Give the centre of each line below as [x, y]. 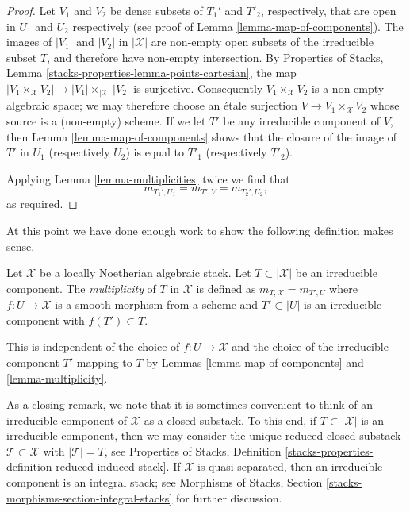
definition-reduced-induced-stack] [86, 466]
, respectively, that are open [328, 10]
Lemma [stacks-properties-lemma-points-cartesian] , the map [151, 73]
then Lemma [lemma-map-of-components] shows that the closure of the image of [202, 136]
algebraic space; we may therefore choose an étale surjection [152, 105]
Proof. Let [31, 10]
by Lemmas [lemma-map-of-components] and [255, 362]
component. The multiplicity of [81, 288]
